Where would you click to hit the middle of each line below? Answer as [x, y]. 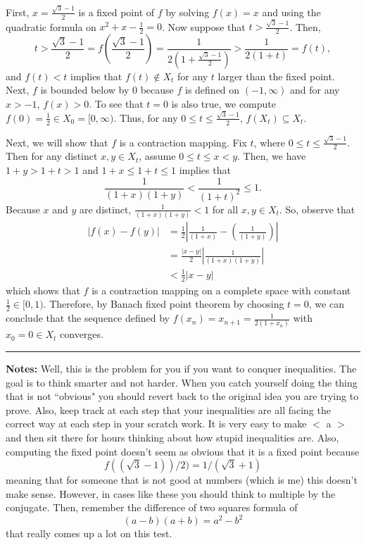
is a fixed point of [116, 12]
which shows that [43, 290]
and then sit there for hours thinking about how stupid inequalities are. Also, [172, 437]
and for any [315, 90]
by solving [188, 12]
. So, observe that [317, 209]
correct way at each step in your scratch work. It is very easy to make [156, 424]
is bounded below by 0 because [107, 90]
